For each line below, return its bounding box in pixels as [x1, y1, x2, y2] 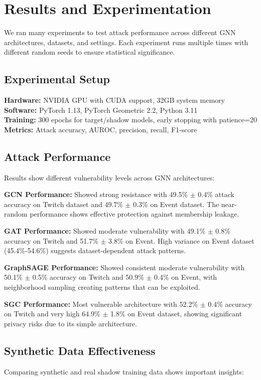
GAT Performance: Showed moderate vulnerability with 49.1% [4, 226, 206, 236]
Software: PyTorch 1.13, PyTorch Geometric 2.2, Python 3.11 [4, 104, 198, 115]
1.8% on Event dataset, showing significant [110, 308, 242, 319]
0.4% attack [198, 189, 234, 200]
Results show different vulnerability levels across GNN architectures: [4, 172, 215, 182]
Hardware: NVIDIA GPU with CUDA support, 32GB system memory [4, 95, 225, 105]
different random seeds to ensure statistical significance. [4, 47, 175, 57]
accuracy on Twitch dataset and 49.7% [4, 199, 123, 209]
